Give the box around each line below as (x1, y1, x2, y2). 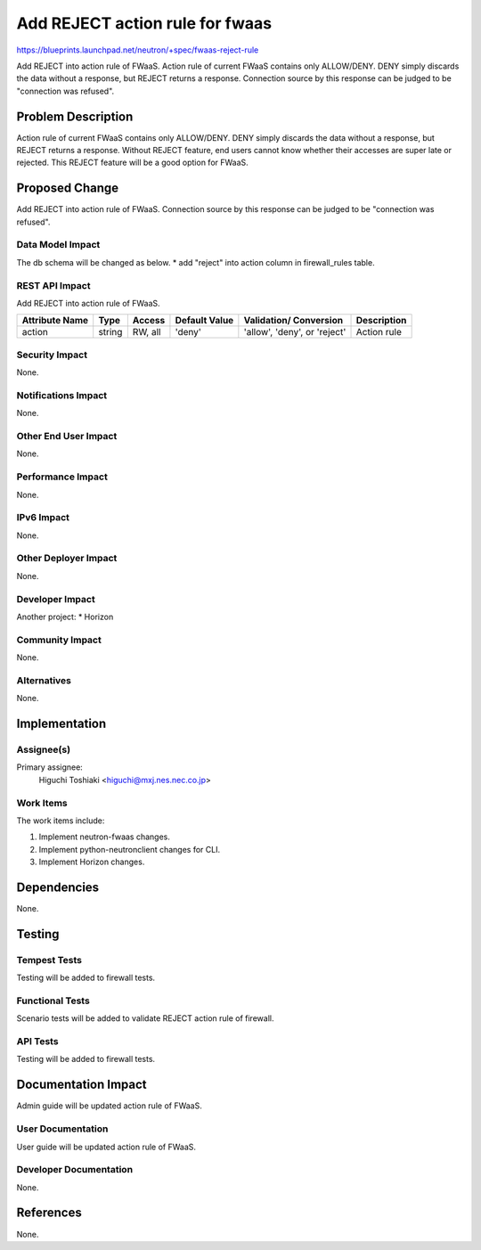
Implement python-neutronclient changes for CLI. (38, 844, 221, 854)
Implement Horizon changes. (38, 856, 145, 868)
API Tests (16, 1035, 59, 1048)
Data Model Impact (16, 239, 101, 251)
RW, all (132, 326, 161, 339)
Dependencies (16, 879, 100, 895)
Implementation (16, 716, 107, 731)
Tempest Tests (16, 953, 82, 966)
